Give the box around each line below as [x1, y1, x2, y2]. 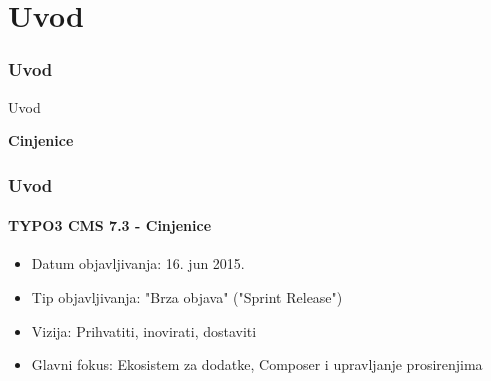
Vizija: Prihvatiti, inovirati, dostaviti [31, 320, 257, 341]
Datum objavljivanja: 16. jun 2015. [31, 253, 245, 274]
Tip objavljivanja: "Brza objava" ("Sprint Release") [31, 287, 343, 308]
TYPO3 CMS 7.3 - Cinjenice [8, 215, 212, 236]
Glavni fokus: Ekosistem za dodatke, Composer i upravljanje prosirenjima [31, 354, 483, 375]
